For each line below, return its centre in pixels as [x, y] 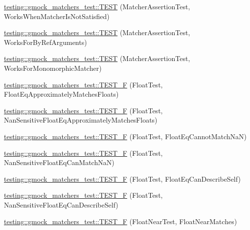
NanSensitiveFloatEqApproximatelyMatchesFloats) [81, 120]
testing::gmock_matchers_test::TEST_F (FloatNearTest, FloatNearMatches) [121, 221]
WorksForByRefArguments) [45, 42]
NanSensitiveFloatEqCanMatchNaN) [59, 162]
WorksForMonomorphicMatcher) [53, 68]
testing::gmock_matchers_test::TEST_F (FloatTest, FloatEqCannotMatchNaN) [125, 136]
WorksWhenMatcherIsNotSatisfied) [57, 16]
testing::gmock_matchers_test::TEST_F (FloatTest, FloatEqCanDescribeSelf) [122, 178]
